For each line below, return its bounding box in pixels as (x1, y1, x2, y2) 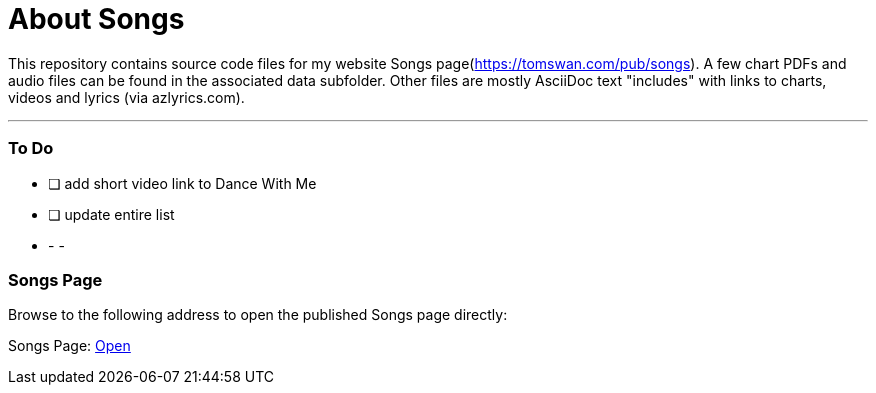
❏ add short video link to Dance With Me (48, 174, 317, 192)
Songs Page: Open (8, 337, 131, 355)
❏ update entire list (48, 205, 175, 223)
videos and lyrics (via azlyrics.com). (8, 88, 245, 106)
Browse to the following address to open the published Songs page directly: (8, 306, 508, 324)
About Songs (8, 2, 185, 36)
